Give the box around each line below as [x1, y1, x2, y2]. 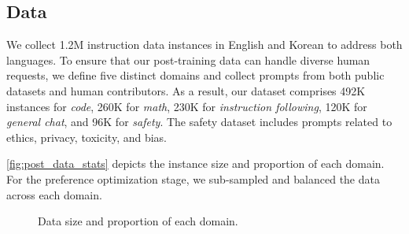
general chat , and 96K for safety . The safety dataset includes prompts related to [6, 113, 392, 130]
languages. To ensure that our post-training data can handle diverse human [6, 51, 370, 68]
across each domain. [6, 186, 102, 202]
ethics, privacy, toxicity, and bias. [6, 128, 167, 145]
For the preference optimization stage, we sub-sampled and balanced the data [6, 170, 380, 187]
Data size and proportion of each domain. [38, 213, 238, 229]
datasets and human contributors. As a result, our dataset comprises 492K [6, 82, 366, 98]
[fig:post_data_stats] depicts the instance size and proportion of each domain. [6, 155, 385, 172]
